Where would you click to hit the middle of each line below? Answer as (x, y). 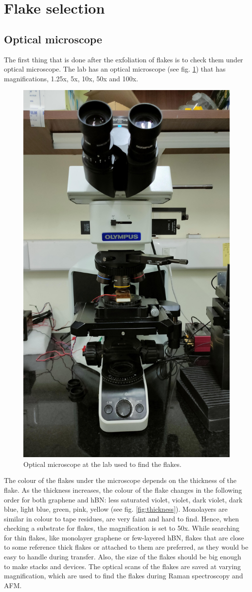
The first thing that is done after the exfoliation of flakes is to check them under (124, 59)
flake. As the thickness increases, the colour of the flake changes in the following (123, 490)
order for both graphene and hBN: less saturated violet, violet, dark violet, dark (123, 499)
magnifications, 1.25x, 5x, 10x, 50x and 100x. (71, 78)
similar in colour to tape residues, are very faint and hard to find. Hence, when (122, 518)
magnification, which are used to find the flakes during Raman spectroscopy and (124, 576)
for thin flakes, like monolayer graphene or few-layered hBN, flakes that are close (124, 537)
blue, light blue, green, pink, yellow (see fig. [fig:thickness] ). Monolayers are (116, 509)
